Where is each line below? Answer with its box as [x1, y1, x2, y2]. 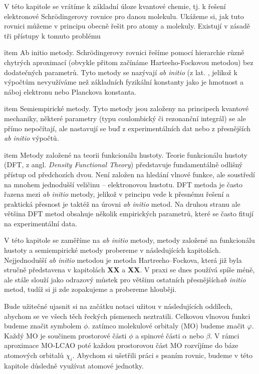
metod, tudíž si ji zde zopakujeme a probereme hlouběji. [4, 284, 177, 294]
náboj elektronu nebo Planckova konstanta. [4, 86, 137, 97]
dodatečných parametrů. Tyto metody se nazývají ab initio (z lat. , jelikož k [4, 67, 237, 77]
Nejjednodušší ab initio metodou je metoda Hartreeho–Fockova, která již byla [4, 254, 242, 265]
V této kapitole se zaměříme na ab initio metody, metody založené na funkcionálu [4, 235, 255, 245]
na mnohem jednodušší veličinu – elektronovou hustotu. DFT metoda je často [4, 179, 242, 189]
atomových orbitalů [4, 350, 64, 360]
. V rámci [210, 330, 239, 340]
